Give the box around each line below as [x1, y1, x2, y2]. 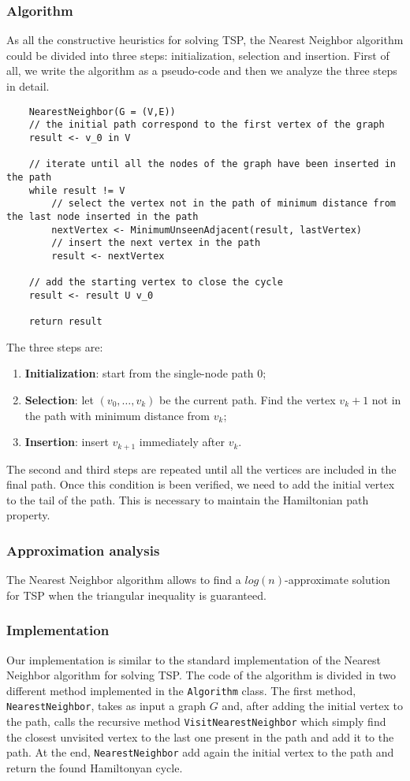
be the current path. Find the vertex [159, 391, 336, 407]
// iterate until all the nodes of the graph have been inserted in [28, 158, 396, 170]
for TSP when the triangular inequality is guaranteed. [6, 586, 266, 603]
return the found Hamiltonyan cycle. [6, 759, 183, 775]
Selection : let [24, 391, 94, 407]
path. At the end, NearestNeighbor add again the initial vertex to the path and [6, 744, 394, 761]
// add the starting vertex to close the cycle [28, 277, 283, 288]
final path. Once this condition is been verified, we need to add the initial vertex [6, 476, 395, 493]
